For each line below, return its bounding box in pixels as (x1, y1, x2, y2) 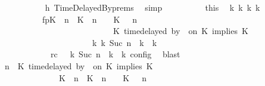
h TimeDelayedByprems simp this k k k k (45, 1, 260, 13)
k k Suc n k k (92, 36, 157, 48)
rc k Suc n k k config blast (50, 48, 180, 60)
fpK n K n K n (42, 13, 138, 25)
